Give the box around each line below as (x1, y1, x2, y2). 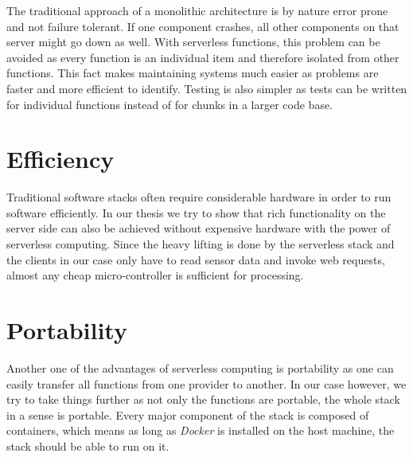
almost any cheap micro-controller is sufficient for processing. (6, 267, 304, 283)
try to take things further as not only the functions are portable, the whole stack (6, 391, 400, 408)
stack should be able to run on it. (6, 437, 169, 454)
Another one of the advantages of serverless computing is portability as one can (6, 359, 394, 376)
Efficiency (6, 143, 115, 175)
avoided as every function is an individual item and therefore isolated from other (6, 49, 399, 65)
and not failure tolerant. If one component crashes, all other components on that (6, 18, 399, 34)
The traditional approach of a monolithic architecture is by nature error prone (6, 2, 388, 18)
